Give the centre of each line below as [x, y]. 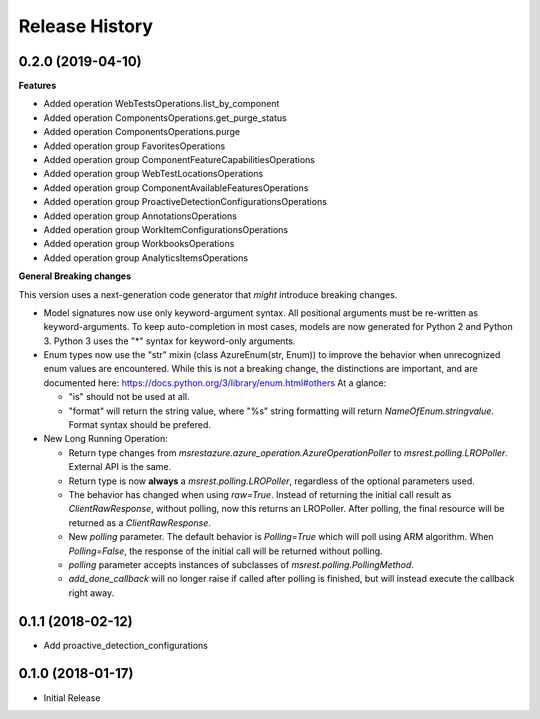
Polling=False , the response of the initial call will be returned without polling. [226, 551]
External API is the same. [120, 467]
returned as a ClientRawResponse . [140, 522]
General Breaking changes [75, 276]
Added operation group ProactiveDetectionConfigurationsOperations [185, 202]
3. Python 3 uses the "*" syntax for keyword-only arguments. [169, 341]
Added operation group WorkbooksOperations [139, 244]
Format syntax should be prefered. [140, 425]
